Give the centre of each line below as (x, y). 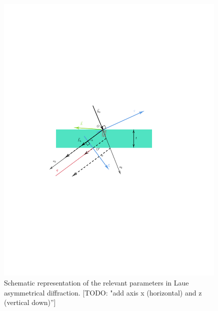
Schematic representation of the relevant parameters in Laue (96, 282)
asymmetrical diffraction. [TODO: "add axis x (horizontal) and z (103, 292)
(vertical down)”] (30, 302)
